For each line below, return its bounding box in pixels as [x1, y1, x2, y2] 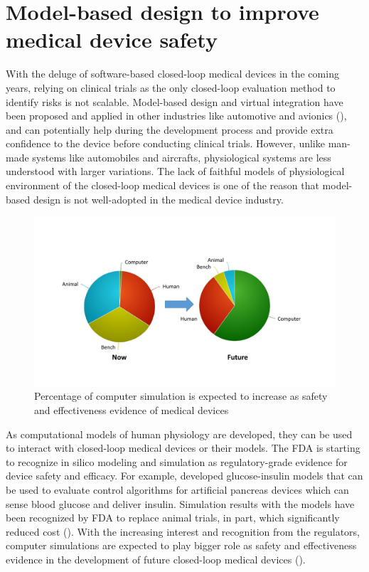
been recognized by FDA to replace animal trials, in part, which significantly [6, 510, 340, 525]
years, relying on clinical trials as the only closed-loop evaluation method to [6, 80, 336, 95]
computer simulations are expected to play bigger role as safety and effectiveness [6, 538, 357, 553]
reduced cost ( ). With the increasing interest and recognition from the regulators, [6, 524, 360, 539]
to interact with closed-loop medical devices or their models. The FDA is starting [6, 440, 360, 455]
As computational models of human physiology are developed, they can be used [6, 426, 353, 441]
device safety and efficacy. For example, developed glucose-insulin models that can [6, 468, 363, 483]
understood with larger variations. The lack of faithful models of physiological [6, 164, 345, 179]
